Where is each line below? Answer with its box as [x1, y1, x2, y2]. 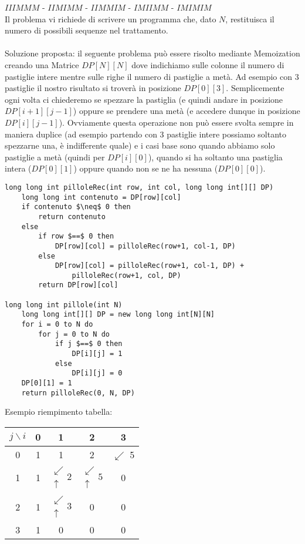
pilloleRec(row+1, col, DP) [72, 271, 181, 280]
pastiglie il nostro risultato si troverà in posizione [5, 82, 181, 94]
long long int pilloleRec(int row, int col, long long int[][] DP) [5, 183, 274, 192]
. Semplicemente [226, 82, 284, 94]
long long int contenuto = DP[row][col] [21, 193, 181, 202]
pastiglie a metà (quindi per [5, 150, 105, 163]
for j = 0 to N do [38, 330, 110, 338]
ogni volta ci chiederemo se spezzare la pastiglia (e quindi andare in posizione [5, 93, 283, 105]
